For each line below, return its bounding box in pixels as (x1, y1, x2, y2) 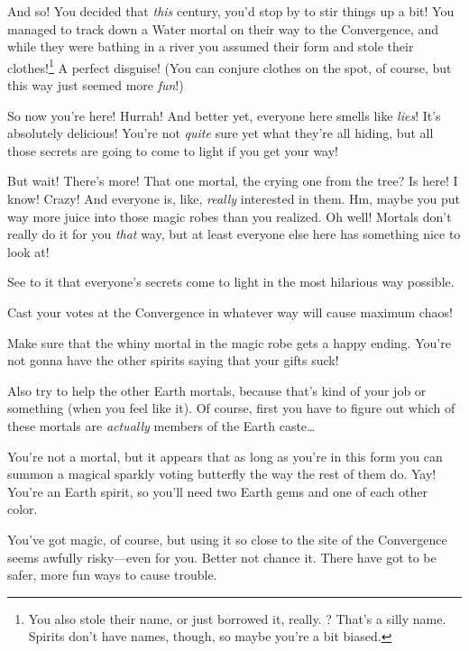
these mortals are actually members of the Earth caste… (7, 416, 316, 435)
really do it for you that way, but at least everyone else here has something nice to (7, 225, 461, 243)
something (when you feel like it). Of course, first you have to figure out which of (7, 399, 455, 417)
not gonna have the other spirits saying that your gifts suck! (7, 351, 339, 370)
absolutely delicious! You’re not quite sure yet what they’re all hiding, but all (7, 124, 434, 142)
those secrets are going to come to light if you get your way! (7, 141, 339, 160)
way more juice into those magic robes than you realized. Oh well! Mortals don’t (7, 206, 452, 225)
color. (7, 500, 38, 518)
